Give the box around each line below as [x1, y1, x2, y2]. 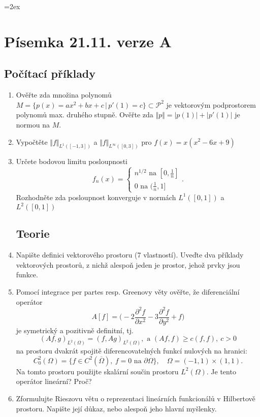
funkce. [16, 269, 38, 280]
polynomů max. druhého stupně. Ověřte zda [16, 109, 153, 120]
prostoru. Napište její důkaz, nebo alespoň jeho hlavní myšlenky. [16, 403, 217, 413]
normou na [16, 119, 50, 130]
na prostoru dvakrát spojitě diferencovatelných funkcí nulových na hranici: [16, 345, 247, 356]
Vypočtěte [16, 136, 48, 147]
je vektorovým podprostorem [166, 99, 256, 110]
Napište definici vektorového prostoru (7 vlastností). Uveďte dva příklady [16, 249, 244, 260]
